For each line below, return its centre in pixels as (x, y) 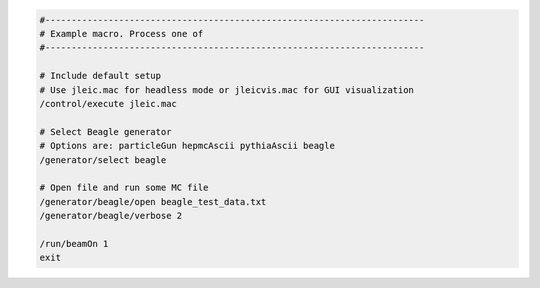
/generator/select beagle (103, 159)
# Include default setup (100, 76)
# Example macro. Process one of (121, 33)
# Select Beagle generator (105, 131)
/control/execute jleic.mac (108, 103)
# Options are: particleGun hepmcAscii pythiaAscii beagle (187, 146)
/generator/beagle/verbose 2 (111, 216)
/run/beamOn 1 (74, 243)
